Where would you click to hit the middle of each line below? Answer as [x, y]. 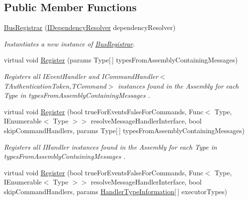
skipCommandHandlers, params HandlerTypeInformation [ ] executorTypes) [116, 191]
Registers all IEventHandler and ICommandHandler [81, 76]
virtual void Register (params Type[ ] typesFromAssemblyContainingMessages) [121, 60]
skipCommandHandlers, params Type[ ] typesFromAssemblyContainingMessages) [124, 130]
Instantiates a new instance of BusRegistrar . [70, 43]
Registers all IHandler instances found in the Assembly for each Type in [110, 146]
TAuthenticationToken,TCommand [55, 85]
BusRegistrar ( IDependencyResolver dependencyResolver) [90, 27]
